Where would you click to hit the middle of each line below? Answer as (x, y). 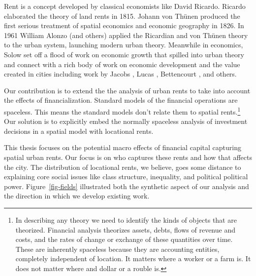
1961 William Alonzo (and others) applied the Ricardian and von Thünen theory (126, 35)
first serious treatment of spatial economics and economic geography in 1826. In (124, 25)
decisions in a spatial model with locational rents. (79, 131)
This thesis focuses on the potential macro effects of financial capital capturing (123, 147)
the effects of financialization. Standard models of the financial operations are (121, 100)
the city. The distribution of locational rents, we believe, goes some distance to (123, 167)
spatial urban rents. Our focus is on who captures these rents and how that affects (128, 157)
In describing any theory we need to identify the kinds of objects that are (126, 219)
